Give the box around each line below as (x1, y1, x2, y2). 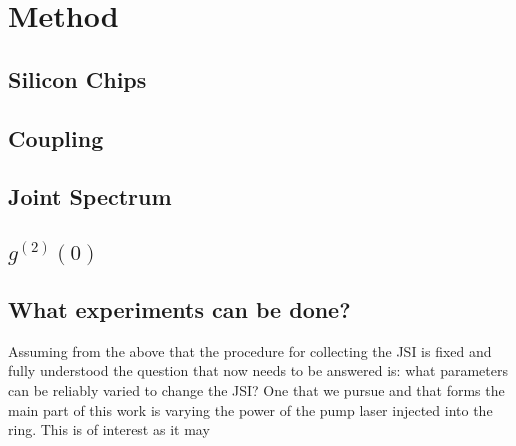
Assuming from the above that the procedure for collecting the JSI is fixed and (8, 340, 492, 361)
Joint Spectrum (8, 181, 172, 212)
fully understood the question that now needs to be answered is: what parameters (8, 360, 508, 381)
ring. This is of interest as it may (8, 419, 210, 440)
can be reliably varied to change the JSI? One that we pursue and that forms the (8, 380, 505, 401)
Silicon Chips (8, 63, 147, 94)
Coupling (8, 122, 104, 153)
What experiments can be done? (8, 294, 351, 325)
